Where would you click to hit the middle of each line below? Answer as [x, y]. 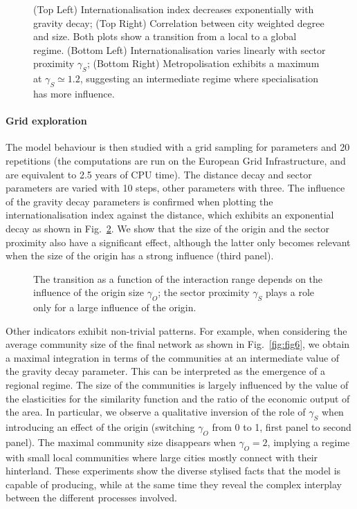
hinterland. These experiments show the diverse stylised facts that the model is [173, 471]
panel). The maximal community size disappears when [121, 442]
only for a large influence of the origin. [115, 307]
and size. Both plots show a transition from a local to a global [165, 36]
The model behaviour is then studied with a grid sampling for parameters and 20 [178, 147]
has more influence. [74, 93]
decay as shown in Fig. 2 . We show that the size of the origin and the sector [168, 228]
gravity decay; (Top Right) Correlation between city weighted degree [179, 22]
